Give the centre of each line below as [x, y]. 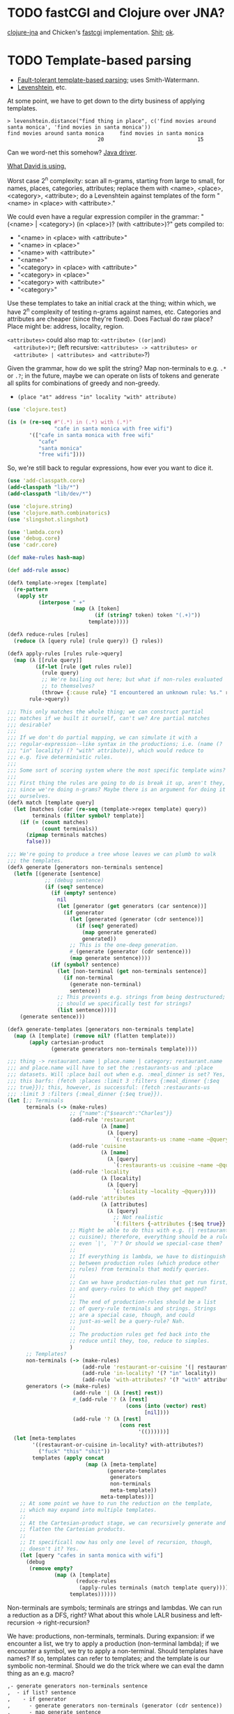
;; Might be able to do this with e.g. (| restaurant [149, 1231]
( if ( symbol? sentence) [85, 965]
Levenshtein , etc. [42, 87]
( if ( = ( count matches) [54, 822]
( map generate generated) [119, 932]
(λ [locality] [121, 1179]
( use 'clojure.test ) [37, 410]
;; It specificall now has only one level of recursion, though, [117, 1543]
